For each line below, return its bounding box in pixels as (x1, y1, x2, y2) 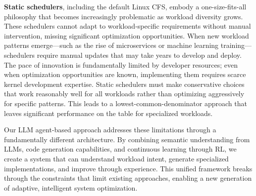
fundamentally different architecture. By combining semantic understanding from (4, 134, 250, 144)
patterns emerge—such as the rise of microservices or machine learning (4, 40, 219, 50)
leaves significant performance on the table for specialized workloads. (4, 108, 213, 118)
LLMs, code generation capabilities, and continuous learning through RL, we (4, 144, 237, 154)
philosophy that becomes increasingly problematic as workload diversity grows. (4, 11, 243, 21)
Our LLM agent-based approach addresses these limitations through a (4, 124, 216, 135)
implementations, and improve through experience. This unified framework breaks (4, 163, 253, 173)
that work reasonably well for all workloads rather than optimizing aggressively (4, 88, 245, 99)
